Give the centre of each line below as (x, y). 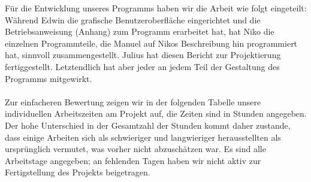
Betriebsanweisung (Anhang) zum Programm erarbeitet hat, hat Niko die (140, 31)
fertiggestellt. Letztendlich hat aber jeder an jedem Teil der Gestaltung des (142, 66)
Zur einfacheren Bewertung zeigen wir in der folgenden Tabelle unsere (133, 101)
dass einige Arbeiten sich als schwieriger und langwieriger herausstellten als (143, 137)
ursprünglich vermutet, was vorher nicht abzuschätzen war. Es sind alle (135, 149)
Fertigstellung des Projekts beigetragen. (78, 172)
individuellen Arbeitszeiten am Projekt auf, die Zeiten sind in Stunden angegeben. (156, 113)
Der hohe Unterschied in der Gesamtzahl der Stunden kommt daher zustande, (148, 125)
